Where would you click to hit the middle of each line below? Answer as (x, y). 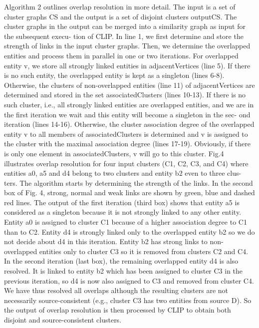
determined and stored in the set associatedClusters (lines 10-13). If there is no (125, 95)
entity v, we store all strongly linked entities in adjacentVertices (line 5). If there (127, 65)
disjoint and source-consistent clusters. (63, 320)
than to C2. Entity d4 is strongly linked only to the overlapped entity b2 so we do (129, 231)
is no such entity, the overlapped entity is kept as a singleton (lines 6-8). (114, 75)
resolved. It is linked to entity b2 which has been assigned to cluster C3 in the (124, 271)
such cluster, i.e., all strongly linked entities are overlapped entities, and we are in (129, 104)
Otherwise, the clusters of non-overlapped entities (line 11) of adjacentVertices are (129, 85)
